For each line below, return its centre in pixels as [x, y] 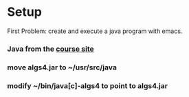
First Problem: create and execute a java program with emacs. [95, 31]
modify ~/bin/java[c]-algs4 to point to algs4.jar [88, 85]
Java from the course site [51, 49]
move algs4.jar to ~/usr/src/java [62, 67]
